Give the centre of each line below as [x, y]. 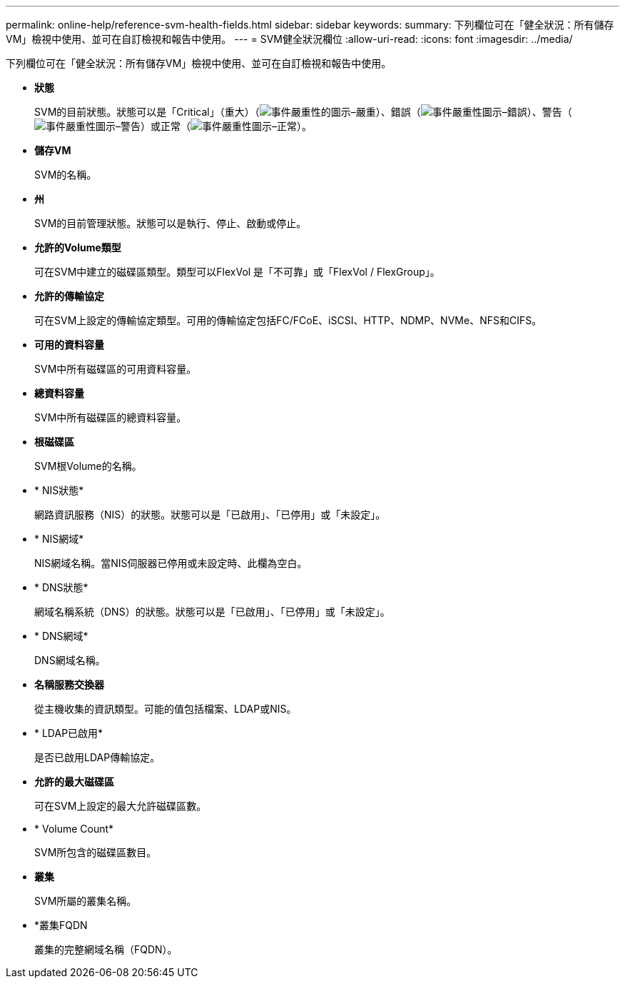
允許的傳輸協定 [69, 296]
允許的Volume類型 [78, 247]
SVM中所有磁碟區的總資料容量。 [111, 417]
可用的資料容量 [69, 345]
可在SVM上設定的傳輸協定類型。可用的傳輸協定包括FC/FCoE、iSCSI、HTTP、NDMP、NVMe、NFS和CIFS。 [288, 320]
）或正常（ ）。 [226, 126]
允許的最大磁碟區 [74, 782]
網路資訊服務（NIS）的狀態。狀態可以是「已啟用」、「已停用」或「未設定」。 [210, 514]
